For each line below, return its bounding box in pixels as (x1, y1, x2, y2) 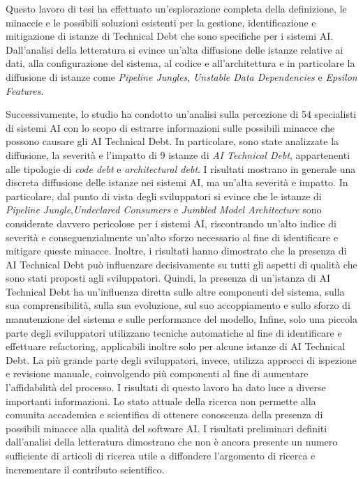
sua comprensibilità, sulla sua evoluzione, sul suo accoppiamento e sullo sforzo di (6, 298, 350, 312)
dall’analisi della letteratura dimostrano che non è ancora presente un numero (6, 434, 338, 449)
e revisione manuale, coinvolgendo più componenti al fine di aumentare (6, 366, 309, 381)
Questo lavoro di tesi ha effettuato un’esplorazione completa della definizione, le (6, 1, 347, 15)
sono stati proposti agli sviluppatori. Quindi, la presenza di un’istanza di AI (6, 271, 330, 285)
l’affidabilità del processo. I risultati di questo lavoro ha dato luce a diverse (6, 380, 326, 395)
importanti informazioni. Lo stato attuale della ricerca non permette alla (6, 393, 316, 408)
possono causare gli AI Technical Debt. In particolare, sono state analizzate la (6, 134, 339, 149)
